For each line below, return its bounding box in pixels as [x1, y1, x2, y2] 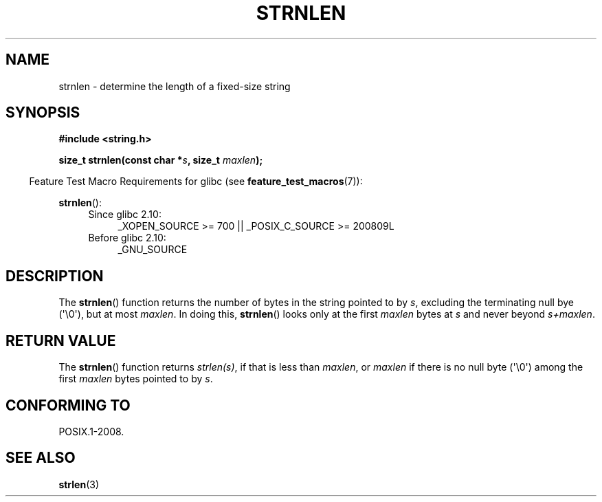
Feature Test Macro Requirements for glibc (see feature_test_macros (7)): [29, 175, 363, 188]
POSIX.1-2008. [58, 425, 124, 437]
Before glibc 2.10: [88, 232, 166, 244]
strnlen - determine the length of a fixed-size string [58, 80, 291, 92]
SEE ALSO [5, 449, 76, 467]
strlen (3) [58, 478, 100, 490]
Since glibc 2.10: [88, 208, 161, 221]
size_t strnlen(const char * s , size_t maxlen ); [58, 154, 263, 166]
